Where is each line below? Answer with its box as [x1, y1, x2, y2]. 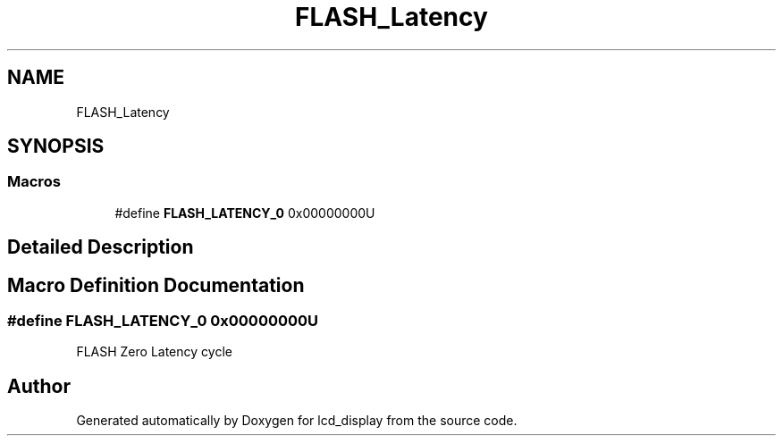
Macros [7, 172, 61, 191]
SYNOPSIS [7, 135, 105, 158]
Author [7, 374, 71, 397]
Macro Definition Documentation [7, 273, 305, 297]
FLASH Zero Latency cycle [76, 344, 232, 360]
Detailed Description [7, 236, 194, 259]
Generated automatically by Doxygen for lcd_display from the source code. [76, 413, 518, 429]
